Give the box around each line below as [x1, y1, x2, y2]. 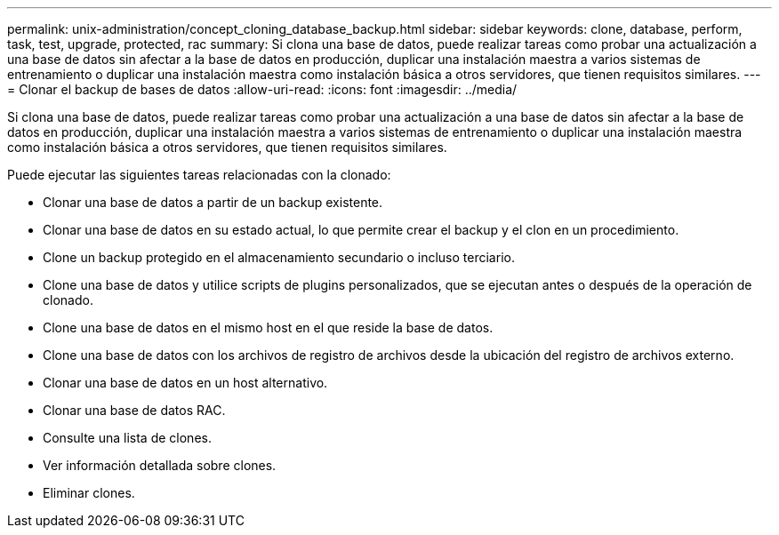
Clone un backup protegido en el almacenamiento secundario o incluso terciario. [43, 250, 515, 265]
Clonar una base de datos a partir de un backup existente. [43, 195, 383, 210]
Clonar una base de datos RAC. [43, 403, 226, 418]
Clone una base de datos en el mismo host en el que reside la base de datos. [43, 320, 494, 335]
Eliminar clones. [43, 485, 135, 500]
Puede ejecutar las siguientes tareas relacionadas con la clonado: [7, 167, 391, 182]
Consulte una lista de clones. [43, 430, 212, 445]
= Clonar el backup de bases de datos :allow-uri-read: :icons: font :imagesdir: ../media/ [7, 82, 518, 97]
